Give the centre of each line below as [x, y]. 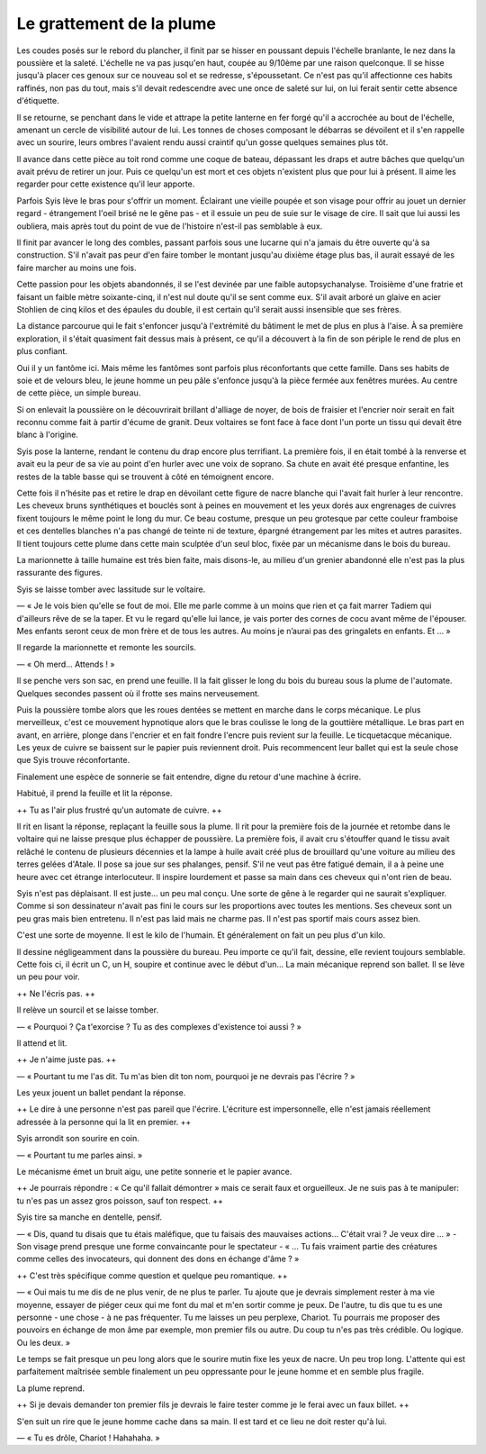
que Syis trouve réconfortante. [73, 760]
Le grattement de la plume [116, 23]
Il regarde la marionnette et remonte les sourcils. [107, 648]
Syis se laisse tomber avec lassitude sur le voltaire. [111, 589]
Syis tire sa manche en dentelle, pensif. [89, 1217]
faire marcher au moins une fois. [76, 268]
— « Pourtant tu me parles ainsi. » [80, 1155]
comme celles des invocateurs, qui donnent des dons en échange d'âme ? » [158, 1259]
